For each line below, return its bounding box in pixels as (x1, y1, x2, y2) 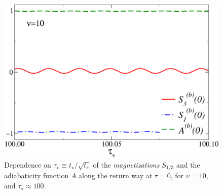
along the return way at (79, 170, 153, 181)
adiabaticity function (4, 170, 69, 181)
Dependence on (4, 159, 51, 170)
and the (176, 159, 200, 170)
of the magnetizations (93, 159, 160, 170)
